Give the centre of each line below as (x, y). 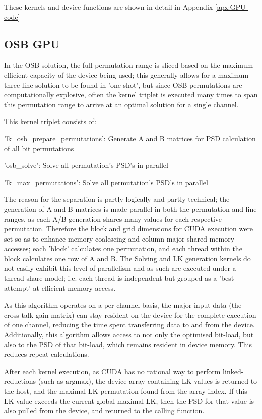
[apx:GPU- (232, 7)
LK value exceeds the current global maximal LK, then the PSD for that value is (129, 401)
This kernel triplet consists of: (50, 121)
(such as (51, 381)
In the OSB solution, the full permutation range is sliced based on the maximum (129, 65)
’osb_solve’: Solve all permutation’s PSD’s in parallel (86, 165)
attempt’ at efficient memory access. (60, 288)
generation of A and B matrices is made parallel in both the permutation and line (130, 208)
